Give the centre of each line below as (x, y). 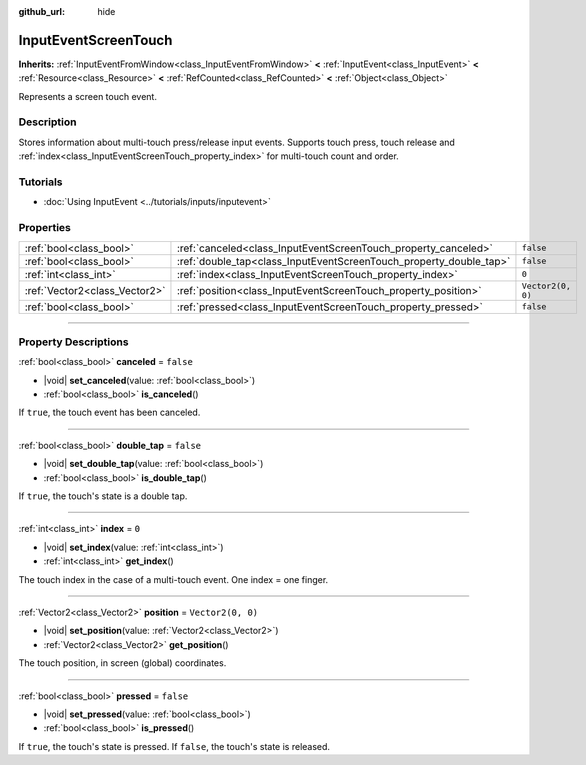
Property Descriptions (73, 342)
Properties (45, 228)
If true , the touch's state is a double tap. (103, 496)
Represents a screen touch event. (87, 96)
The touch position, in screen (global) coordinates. (122, 663)
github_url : (41, 11)
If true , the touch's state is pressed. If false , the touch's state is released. (174, 746)
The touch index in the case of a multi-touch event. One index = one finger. (173, 579)
